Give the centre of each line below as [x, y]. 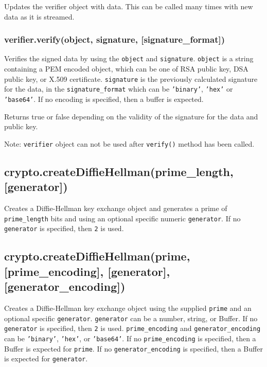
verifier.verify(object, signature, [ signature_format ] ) [115, 39]
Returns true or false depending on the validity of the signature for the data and [131, 116]
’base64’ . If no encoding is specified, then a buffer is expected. [104, 99]
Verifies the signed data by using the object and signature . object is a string [129, 58]
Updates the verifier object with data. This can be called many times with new [129, 6]
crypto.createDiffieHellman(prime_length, [119, 171]
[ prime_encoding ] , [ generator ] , [87, 271]
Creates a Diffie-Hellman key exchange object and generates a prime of [116, 208]
